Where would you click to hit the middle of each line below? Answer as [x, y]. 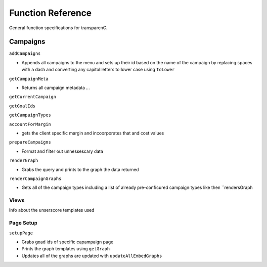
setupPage [21, 233]
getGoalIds [22, 106]
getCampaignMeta [29, 79]
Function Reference [50, 13]
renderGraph [23, 160]
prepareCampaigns [30, 142]
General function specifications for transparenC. [58, 28]
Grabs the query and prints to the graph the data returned [80, 169]
